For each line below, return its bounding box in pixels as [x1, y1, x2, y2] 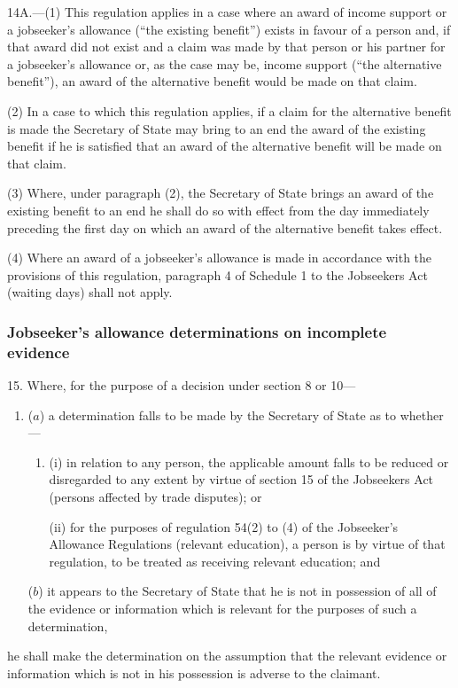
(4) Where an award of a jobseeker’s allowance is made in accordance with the [7, 248, 432, 267]
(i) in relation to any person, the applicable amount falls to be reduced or [49, 452, 449, 471]
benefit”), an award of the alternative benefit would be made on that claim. [7, 72, 417, 90]
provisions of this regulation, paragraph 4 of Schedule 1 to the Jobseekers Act [7, 265, 428, 284]
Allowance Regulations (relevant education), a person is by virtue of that [49, 535, 446, 553]
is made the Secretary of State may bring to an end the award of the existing [7, 119, 426, 137]
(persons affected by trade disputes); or [49, 488, 262, 506]
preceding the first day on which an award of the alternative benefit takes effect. [7, 218, 443, 237]
